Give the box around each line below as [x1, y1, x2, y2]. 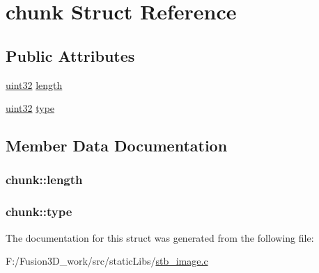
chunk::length [6, 171, 83, 188]
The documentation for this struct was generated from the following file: [6, 230, 314, 245]
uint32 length [6, 77, 63, 92]
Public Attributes [6, 44, 135, 66]
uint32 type [6, 101, 55, 115]
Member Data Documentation [6, 135, 228, 156]
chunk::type [6, 203, 72, 220]
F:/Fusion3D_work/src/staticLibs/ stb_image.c [6, 254, 208, 268]
